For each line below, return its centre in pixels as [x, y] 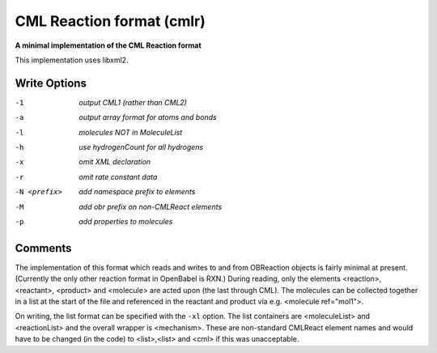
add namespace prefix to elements [137, 192]
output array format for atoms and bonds [148, 117]
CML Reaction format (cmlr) [110, 21]
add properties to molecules [126, 221]
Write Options [51, 83]
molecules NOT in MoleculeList [131, 132]
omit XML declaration [115, 162]
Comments [43, 248]
